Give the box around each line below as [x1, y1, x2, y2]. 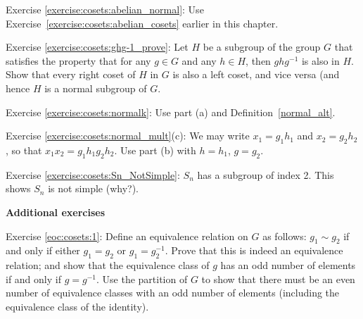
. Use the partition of [96, 271, 188, 286]
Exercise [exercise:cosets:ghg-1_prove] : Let [6, 39, 189, 54]
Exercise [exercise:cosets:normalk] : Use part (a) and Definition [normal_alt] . [6, 104, 336, 119]
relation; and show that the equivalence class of [6, 258, 210, 273]
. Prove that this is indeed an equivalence [165, 243, 343, 258]
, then [246, 53, 271, 68]
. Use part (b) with [114, 142, 196, 157]
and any [181, 53, 217, 68]
